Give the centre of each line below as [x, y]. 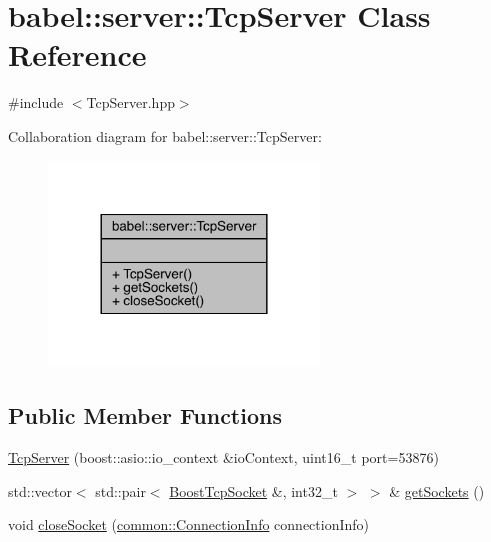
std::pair [120, 490]
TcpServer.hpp [130, 102]
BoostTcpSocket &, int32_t [253, 490]
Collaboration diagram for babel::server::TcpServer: [165, 135]
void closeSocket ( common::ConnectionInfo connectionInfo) [189, 524]
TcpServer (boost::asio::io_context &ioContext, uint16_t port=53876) [223, 457]
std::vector [40, 490]
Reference [77, 54]
